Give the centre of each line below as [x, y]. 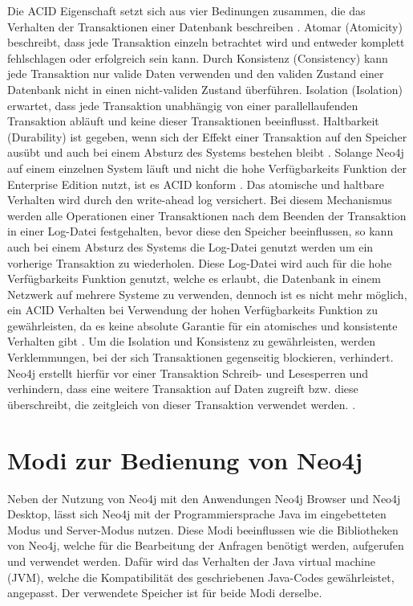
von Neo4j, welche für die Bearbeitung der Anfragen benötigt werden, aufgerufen [206, 545]
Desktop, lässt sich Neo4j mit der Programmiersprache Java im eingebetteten [197, 514]
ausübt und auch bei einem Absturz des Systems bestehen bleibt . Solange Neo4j [206, 152]
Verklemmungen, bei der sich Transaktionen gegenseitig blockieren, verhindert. [200, 357]
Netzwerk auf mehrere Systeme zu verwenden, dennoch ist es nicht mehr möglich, [207, 294]
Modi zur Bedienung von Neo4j [185, 459]
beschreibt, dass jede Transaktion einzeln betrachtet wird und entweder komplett [206, 42]
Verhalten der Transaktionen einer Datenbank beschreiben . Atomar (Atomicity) [205, 26]
